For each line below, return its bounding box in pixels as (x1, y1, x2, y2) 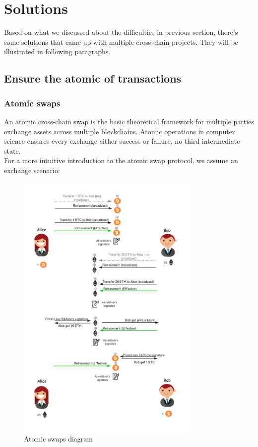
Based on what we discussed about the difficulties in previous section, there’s (4, 27, 238, 37)
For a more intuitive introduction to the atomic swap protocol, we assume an (4, 155, 238, 166)
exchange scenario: (4, 165, 60, 175)
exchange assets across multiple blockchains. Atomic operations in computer (4, 126, 235, 136)
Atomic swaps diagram (24, 433, 93, 444)
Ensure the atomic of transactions (4, 71, 182, 86)
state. (4, 145, 21, 156)
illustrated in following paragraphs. (4, 46, 111, 57)
